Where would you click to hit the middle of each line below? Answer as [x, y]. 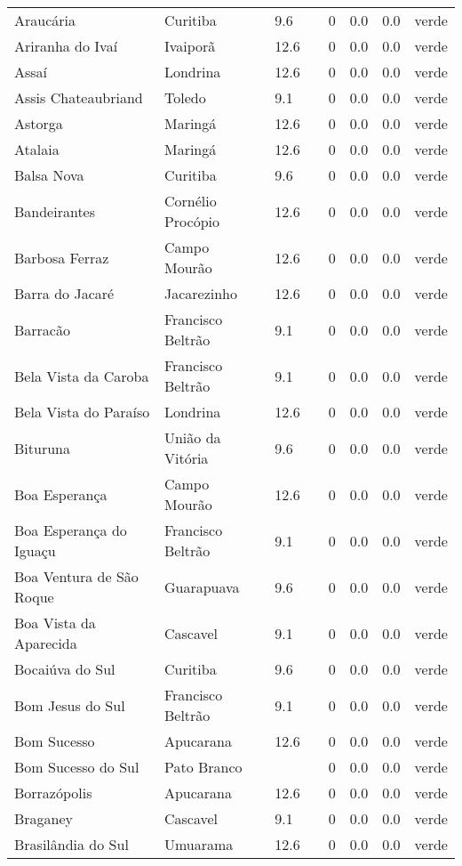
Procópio [192, 221]
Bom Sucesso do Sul [77, 767]
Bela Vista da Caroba [82, 376]
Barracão [42, 329]
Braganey [44, 818]
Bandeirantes [55, 211]
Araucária [45, 20]
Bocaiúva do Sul [65, 669]
